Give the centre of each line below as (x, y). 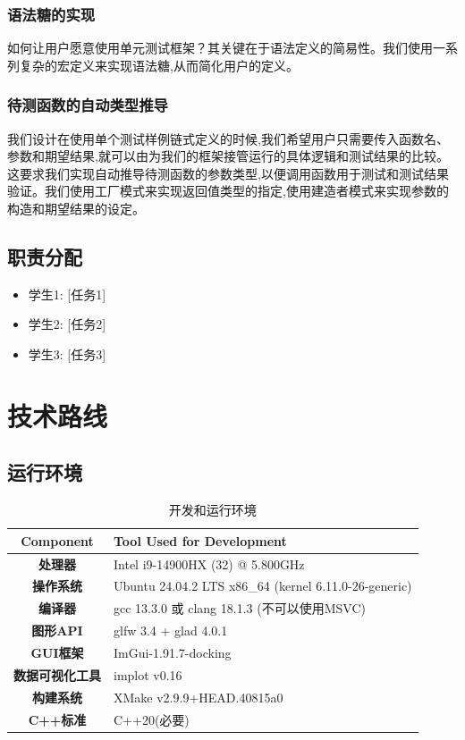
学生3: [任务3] (67, 353)
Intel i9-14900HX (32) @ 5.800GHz (209, 563)
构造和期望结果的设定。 (76, 208)
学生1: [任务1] (67, 294)
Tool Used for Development (200, 540)
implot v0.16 (148, 674)
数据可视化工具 (57, 674)
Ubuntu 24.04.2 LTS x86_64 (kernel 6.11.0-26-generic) (263, 586)
